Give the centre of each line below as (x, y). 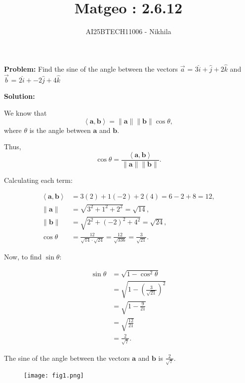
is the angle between (60, 130)
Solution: (20, 96)
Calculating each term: (38, 180)
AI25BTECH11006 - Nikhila (128, 31)
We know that (25, 112)
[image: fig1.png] (54, 376)
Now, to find (23, 256)
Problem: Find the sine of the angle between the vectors (91, 68)
